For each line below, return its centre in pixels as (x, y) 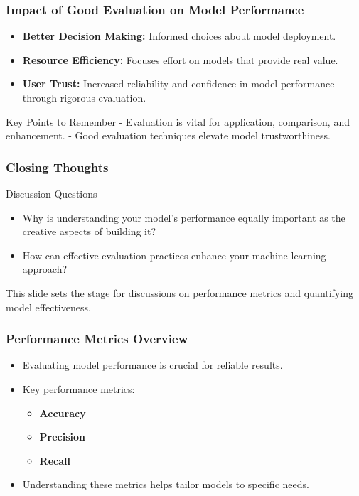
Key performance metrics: (79, 388)
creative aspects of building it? (89, 231)
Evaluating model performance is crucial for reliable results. (152, 365)
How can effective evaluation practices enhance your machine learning (174, 255)
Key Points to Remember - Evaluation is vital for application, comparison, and (178, 121)
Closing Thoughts (57, 167)
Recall (55, 460)
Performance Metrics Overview (97, 339)
